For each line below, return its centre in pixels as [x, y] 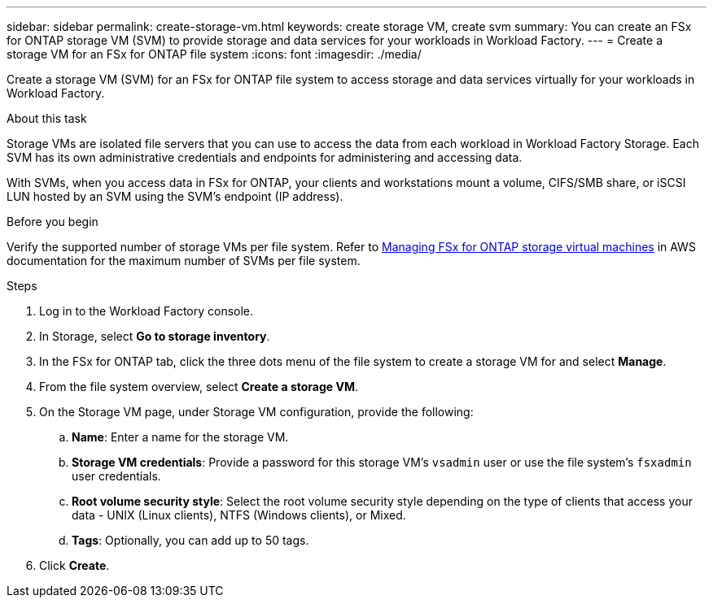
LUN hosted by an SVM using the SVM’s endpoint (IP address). [175, 196]
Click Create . [74, 565]
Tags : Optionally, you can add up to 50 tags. [190, 540]
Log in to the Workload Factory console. [147, 311]
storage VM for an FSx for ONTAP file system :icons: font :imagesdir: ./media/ [214, 54]
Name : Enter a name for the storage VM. [180, 437]
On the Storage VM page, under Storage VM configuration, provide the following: [256, 412]
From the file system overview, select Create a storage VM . [199, 387]
